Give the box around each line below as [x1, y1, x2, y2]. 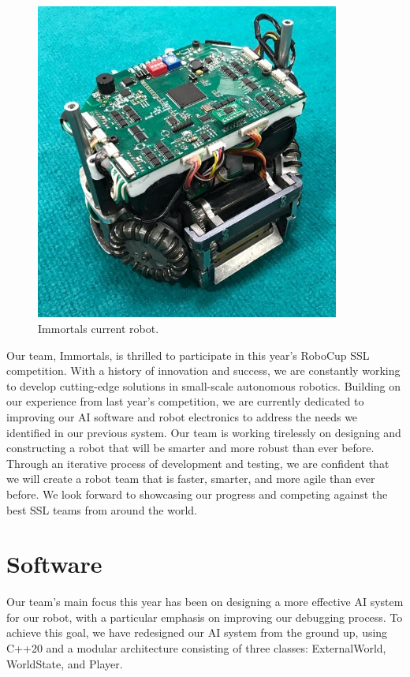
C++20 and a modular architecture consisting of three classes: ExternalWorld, [6, 640, 386, 656]
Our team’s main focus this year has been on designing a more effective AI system [6, 593, 404, 610]
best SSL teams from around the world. [6, 501, 197, 518]
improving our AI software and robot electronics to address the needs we [6, 409, 358, 425]
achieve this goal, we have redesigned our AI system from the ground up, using [6, 624, 388, 641]
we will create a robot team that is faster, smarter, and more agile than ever [6, 470, 375, 487]
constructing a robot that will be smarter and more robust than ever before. [6, 439, 375, 456]
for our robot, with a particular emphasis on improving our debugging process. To [6, 608, 403, 625]
